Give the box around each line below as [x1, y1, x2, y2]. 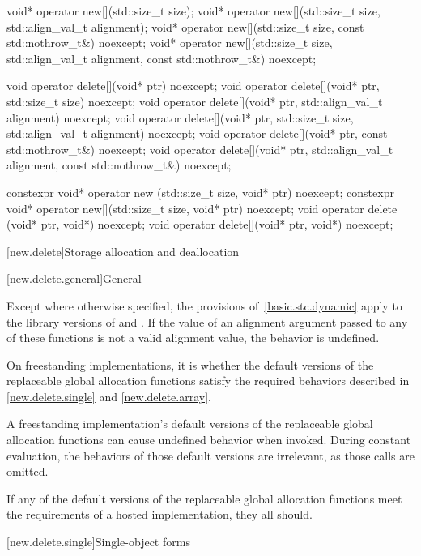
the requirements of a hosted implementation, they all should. [6, 506, 313, 523]
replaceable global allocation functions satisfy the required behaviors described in [6, 372, 410, 389]
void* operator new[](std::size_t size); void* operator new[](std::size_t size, [6, 2, 381, 19]
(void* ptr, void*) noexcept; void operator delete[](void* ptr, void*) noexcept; [6, 216, 393, 233]
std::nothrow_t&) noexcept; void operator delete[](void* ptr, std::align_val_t [6, 140, 393, 157]
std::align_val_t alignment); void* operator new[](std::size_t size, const [6, 18, 364, 35]
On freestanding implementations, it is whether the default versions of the [6, 356, 374, 373]
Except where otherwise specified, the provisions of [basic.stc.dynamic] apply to [6, 297, 402, 314]
